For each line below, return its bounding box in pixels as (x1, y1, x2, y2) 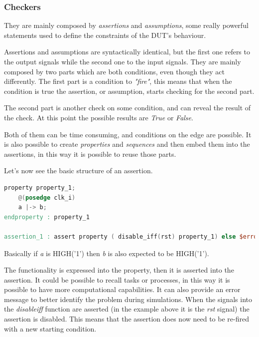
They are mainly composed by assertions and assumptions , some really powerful (4, 20, 249, 30)
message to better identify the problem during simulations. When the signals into (4, 294, 252, 304)
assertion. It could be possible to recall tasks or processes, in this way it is (4, 274, 230, 285)
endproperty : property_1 (4, 213, 90, 221)
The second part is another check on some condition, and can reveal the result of (4, 102, 251, 113)
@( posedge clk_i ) (18, 194, 76, 201)
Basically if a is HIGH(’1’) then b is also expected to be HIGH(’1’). (4, 248, 209, 258)
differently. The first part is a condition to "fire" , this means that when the (4, 76, 232, 86)
